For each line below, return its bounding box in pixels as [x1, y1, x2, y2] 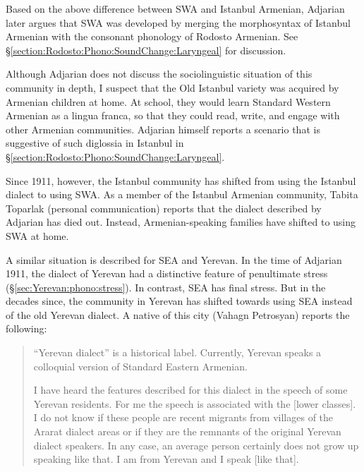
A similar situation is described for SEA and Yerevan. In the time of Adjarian [6, 252, 342, 267]
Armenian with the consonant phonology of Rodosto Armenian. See [6, 29, 298, 44]
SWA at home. [6, 228, 69, 243]
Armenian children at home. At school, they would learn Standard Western [6, 94, 331, 109]
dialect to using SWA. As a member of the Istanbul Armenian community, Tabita [6, 187, 358, 202]
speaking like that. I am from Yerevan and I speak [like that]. [33, 452, 299, 466]
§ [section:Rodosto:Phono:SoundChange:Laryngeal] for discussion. [6, 42, 286, 57]
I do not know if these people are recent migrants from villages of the [33, 410, 334, 425]
